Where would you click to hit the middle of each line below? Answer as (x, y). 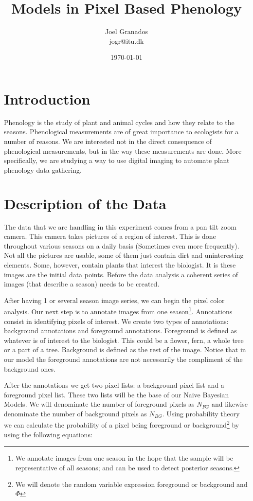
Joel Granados (126, 31)
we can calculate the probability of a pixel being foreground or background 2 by (122, 424)
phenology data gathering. (43, 170)
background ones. (30, 368)
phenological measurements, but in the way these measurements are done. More (123, 151)
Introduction (47, 98)
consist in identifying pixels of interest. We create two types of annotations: (116, 321)
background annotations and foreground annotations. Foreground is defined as (120, 331)
